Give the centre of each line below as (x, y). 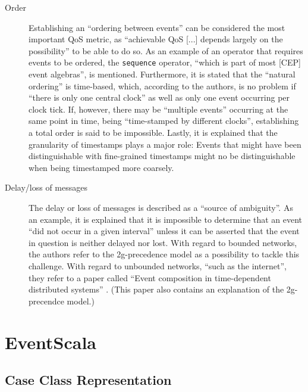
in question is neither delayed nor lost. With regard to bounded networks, (163, 242)
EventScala (51, 342)
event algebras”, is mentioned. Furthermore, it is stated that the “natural (162, 74)
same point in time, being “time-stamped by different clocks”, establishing (164, 121)
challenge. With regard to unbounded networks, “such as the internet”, (158, 265)
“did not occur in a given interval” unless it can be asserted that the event (164, 231)
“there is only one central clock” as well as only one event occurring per (159, 97)
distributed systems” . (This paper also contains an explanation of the (156, 289)
